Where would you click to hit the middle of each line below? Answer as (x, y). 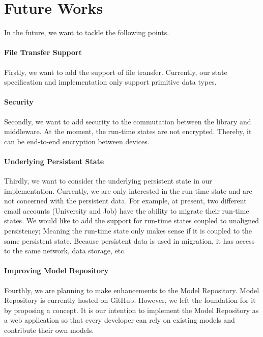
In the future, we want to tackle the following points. (87, 32)
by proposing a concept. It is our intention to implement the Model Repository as (131, 310)
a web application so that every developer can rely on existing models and (120, 320)
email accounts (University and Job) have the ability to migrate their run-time (127, 210)
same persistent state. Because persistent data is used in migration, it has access (129, 240)
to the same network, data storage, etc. (65, 251)
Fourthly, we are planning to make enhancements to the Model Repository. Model (132, 290)
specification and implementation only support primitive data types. (110, 82)
